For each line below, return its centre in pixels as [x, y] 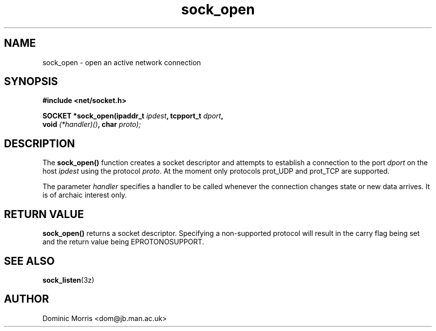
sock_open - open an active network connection [122, 62]
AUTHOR [27, 299]
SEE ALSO [29, 261]
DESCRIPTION [40, 143]
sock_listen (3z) [68, 280]
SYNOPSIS [31, 82]
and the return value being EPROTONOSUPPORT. [123, 242]
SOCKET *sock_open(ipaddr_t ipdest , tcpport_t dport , [133, 116]
